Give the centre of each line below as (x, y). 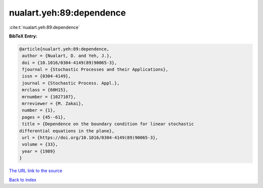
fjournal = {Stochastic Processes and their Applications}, (95, 70)
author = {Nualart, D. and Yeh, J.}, (67, 56)
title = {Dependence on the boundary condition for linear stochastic (108, 124)
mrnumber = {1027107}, (49, 97)
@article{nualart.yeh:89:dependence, (64, 49)
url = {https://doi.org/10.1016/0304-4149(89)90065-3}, (90, 138)
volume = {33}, (40, 144)
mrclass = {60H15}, (45, 90)
